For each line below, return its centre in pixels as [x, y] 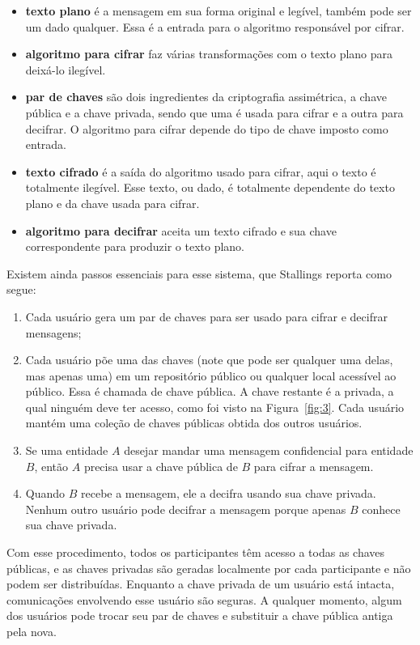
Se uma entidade [67, 450]
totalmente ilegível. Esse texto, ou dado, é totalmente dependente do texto [210, 187]
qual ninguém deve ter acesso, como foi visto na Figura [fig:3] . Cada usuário [215, 407]
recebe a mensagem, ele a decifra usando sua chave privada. [229, 493]
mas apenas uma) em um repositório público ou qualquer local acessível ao [211, 375]
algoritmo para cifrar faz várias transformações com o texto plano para [209, 54]
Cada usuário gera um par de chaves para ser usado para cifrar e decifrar [206, 316]
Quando [45, 493]
